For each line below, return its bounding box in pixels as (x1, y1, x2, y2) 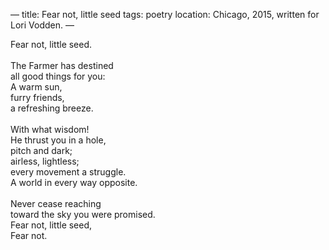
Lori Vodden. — (10, 19, 75, 31)
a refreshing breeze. (10, 102, 94, 114)
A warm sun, (10, 81, 63, 93)
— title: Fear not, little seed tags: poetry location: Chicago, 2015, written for (10, 9, 320, 20)
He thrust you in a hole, (10, 134, 107, 146)
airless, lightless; (10, 155, 80, 167)
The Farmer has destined (10, 60, 114, 71)
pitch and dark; (10, 145, 73, 156)
